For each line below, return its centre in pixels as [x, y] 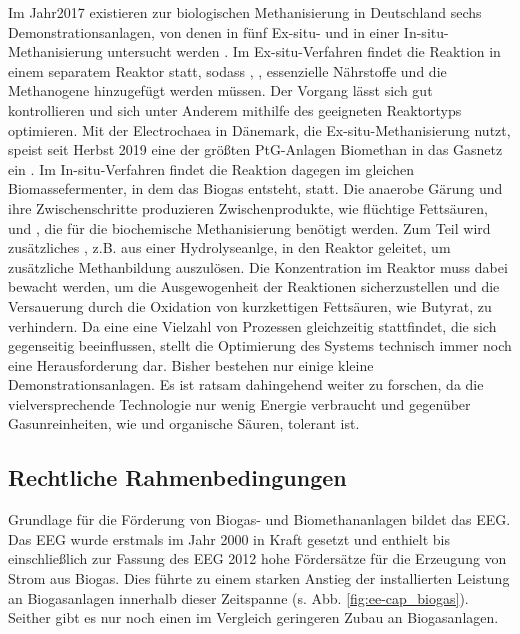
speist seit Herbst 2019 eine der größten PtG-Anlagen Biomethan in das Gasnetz [255, 149]
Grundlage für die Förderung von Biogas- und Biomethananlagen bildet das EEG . [259, 519]
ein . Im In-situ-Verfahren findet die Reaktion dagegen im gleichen [211, 168]
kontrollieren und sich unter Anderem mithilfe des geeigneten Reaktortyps [235, 109]
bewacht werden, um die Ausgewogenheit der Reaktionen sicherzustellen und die [254, 286]
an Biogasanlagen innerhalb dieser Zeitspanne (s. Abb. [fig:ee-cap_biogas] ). [238, 597]
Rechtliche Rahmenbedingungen [177, 477]
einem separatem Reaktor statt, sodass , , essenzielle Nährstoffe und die [227, 70]
